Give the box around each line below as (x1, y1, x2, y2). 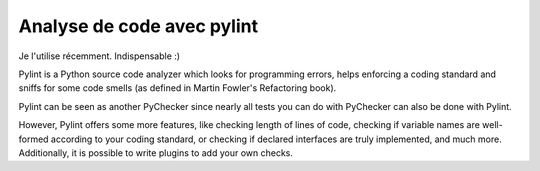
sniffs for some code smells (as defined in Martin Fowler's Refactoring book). (18, 82, 337, 94)
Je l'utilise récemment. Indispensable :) (18, 50, 180, 62)
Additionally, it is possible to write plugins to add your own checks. (18, 146, 294, 159)
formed (18, 133, 49, 145)
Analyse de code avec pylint (18, 15, 259, 37)
